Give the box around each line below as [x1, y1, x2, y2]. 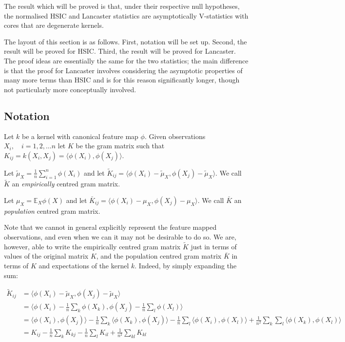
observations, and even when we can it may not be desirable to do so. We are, [4, 231, 236, 241]
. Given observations [144, 131, 206, 141]
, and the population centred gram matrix [96, 251, 222, 261]
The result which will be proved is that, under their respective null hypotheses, [4, 1, 240, 11]
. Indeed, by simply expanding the [134, 260, 237, 270]
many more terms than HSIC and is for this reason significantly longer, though [4, 75, 240, 85]
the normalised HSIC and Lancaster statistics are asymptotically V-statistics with [4, 10, 249, 20]
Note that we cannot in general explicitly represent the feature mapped [4, 222, 217, 232]
